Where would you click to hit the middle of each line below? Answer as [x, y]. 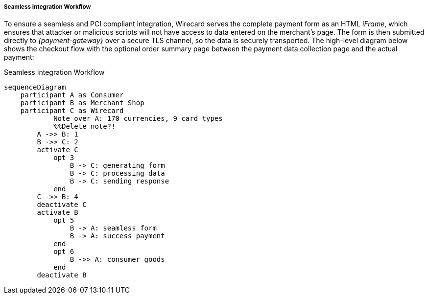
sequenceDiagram [35, 87]
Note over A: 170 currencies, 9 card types [138, 119]
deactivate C [62, 205]
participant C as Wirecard [72, 111]
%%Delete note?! [84, 126]
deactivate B [62, 275]
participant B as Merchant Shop [82, 103]
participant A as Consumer [72, 95]
